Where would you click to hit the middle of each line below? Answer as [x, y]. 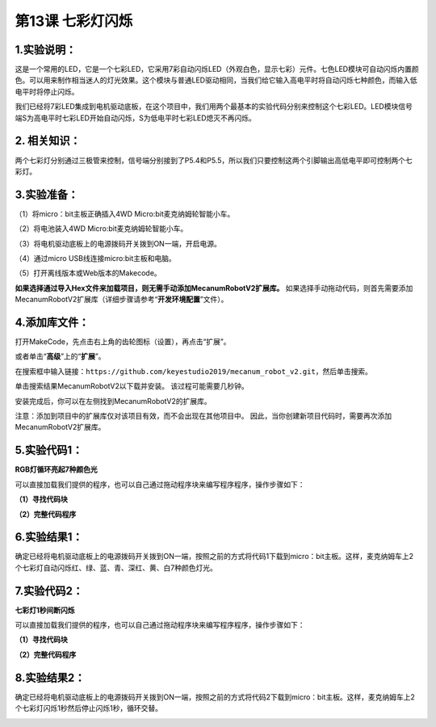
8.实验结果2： [50, 677]
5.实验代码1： [49, 450]
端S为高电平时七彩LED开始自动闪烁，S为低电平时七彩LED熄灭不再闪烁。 [135, 118]
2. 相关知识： [48, 141]
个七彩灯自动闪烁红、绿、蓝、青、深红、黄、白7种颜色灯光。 [116, 567]
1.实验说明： [46, 50]
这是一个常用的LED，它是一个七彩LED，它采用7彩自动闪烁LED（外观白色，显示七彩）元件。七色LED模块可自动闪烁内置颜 [217, 69]
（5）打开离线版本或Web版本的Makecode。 [88, 273]
